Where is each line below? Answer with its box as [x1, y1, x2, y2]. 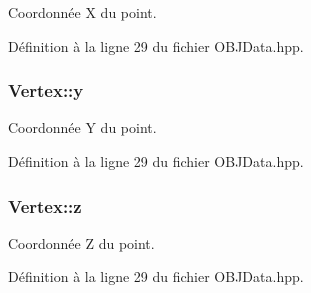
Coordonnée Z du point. [8, 232, 155, 253]
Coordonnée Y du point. [8, 117, 157, 138]
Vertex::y [8, 78, 84, 103]
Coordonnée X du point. [8, 2, 157, 22]
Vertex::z [8, 193, 82, 218]
